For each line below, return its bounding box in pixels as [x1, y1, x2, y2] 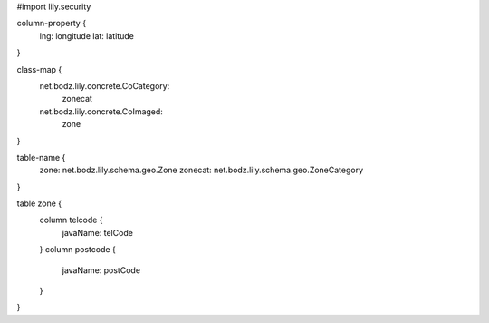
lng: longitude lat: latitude [39, 30, 135, 41]
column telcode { [39, 214, 103, 226]
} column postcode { [39, 244, 117, 255]
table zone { [16, 198, 62, 209]
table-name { [16, 152, 66, 162]
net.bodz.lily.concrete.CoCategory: [39, 80, 170, 91]
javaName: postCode [62, 264, 140, 276]
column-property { [16, 18, 86, 29]
